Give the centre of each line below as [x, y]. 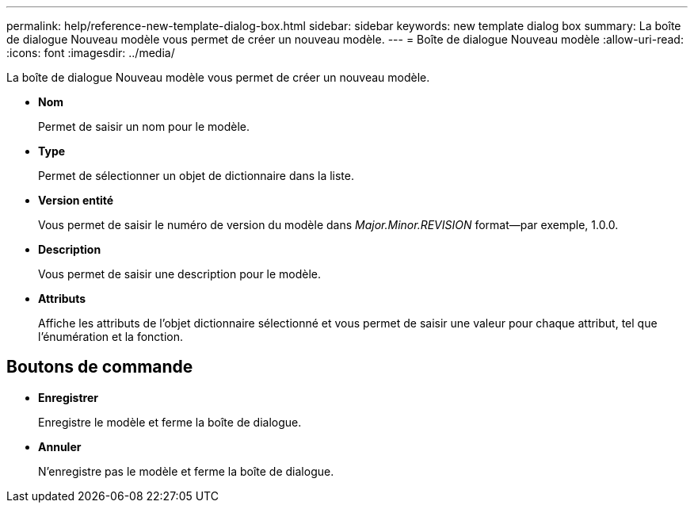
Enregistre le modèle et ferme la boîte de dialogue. [170, 422]
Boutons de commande [100, 367]
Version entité [76, 200]
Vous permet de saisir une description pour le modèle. [180, 274]
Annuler [60, 446]
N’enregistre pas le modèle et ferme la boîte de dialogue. [186, 471]
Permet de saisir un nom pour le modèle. [144, 126]
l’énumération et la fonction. [111, 337]
